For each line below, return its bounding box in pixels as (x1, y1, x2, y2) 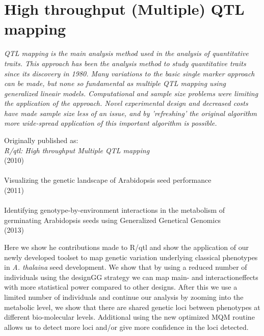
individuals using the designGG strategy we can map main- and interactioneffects (4, 271, 258, 282)
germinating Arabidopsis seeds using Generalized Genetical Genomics (4, 214, 221, 225)
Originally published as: (4, 135, 78, 146)
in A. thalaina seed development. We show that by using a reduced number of (4, 262, 247, 272)
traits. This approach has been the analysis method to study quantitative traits (4, 58, 246, 68)
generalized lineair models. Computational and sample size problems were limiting (4, 88, 258, 98)
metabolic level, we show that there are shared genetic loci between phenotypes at (4, 301, 260, 312)
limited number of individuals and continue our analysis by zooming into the (4, 291, 244, 302)
